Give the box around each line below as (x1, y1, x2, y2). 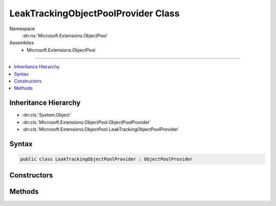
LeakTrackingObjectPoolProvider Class (9, 8, 180, 19)
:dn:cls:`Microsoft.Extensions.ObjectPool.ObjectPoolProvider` (22, 119, 151, 125)
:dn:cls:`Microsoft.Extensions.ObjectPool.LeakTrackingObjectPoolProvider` (22, 126, 180, 132)
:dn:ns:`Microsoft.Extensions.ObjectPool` (22, 32, 108, 38)
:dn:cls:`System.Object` (22, 112, 72, 118)
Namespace (9, 26, 35, 32)
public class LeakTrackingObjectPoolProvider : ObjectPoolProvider (20, 156, 193, 162)
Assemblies (9, 40, 34, 46)
